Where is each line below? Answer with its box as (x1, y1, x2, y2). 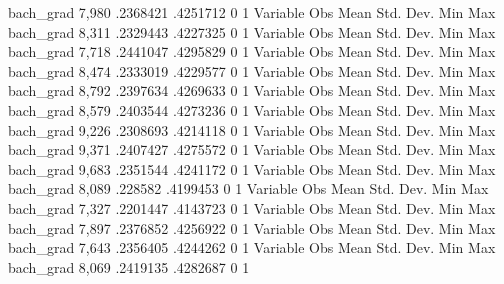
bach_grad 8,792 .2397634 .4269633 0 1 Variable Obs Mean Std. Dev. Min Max (8, 80, 496, 101)
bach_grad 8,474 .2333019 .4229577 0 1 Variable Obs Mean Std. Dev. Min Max (8, 60, 496, 81)
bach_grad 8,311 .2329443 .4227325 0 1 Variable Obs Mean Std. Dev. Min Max (8, 21, 496, 42)
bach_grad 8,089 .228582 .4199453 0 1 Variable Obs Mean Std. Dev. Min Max (8, 178, 489, 199)
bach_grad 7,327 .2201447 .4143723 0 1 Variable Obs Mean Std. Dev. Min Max (8, 197, 496, 218)
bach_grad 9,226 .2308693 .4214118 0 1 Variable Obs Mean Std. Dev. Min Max (8, 119, 496, 140)
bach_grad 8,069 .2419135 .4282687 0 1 (8, 256, 250, 277)
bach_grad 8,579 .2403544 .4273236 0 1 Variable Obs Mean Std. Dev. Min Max (8, 99, 496, 120)
